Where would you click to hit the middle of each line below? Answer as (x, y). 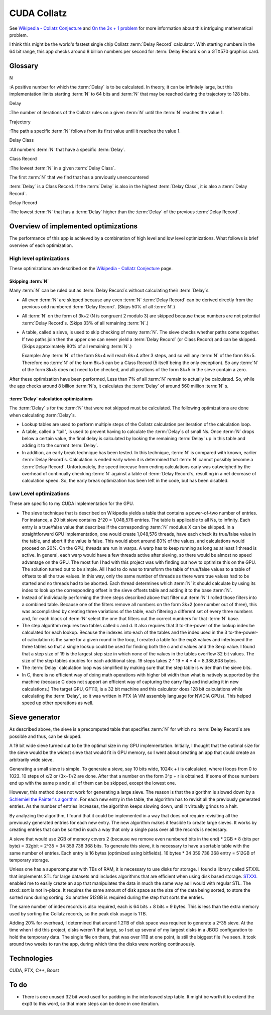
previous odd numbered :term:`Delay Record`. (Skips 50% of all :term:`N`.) (99, 307)
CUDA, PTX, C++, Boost (34, 970)
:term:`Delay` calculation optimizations (51, 399)
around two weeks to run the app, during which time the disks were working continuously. (102, 944)
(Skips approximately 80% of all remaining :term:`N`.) (77, 347)
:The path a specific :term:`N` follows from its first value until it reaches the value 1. (95, 131)
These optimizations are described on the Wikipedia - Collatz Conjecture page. (91, 268)
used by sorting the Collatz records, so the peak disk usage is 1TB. (78, 913)
